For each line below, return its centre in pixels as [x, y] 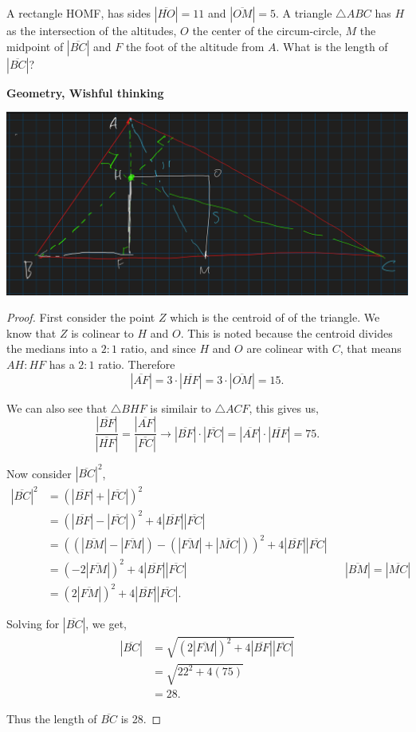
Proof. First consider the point [81, 317]
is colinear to [102, 332]
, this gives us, [284, 408]
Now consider [39, 473]
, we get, [106, 624]
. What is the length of [332, 46]
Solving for [33, 624]
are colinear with [288, 348]
